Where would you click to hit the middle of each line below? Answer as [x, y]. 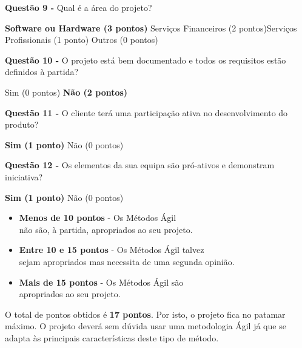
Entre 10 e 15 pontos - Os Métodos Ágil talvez [112, 250]
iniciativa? [24, 176]
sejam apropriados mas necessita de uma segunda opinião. [127, 261]
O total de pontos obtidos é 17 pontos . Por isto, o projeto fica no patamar [145, 314]
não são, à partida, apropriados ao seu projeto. [106, 229]
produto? [22, 124]
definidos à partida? [42, 72]
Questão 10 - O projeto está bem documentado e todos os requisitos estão [146, 60]
